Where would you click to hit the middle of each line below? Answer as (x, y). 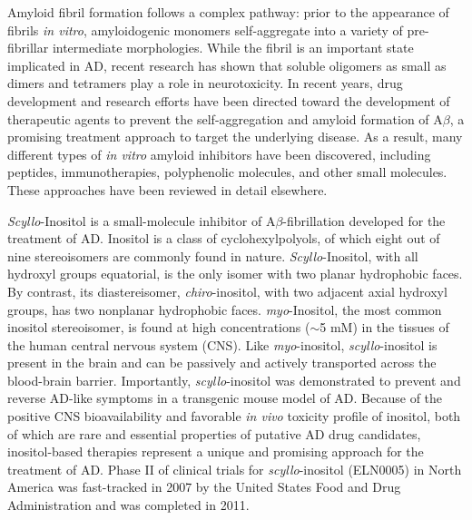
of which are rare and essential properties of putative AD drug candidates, (214, 433)
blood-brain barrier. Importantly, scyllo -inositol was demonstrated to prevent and (234, 380)
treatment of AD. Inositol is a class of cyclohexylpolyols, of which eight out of (224, 238)
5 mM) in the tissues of (384, 327)
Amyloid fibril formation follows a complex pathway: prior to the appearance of (228, 12)
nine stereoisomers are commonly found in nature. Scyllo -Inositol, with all (213, 255)
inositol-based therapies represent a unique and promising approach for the (216, 451)
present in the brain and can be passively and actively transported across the (222, 363)
